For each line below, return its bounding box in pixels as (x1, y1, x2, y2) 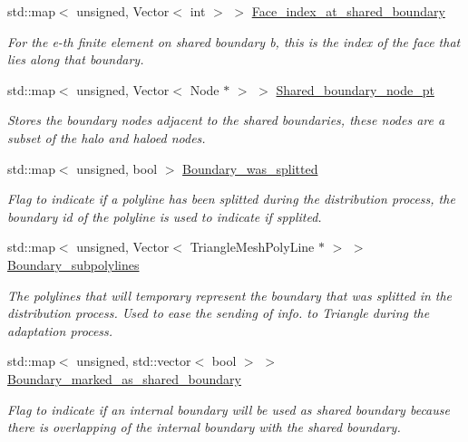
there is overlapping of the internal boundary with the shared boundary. (7, 418, 401, 437)
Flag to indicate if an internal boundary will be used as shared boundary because (7, 399, 450, 418)
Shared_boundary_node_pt (276, 80, 434, 99)
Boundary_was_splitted (182, 159, 318, 178)
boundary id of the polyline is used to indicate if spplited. (7, 207, 322, 226)
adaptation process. (7, 321, 113, 340)
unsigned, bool (76, 159, 158, 178)
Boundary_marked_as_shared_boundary (7, 369, 242, 388)
